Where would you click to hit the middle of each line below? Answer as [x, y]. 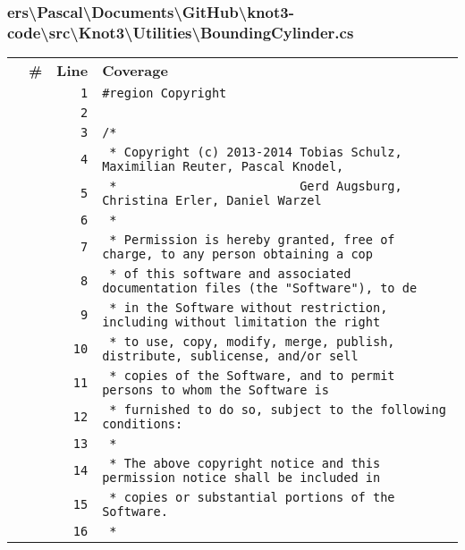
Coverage [135, 71]
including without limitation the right [241, 322]
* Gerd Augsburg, [256, 186]
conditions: [143, 424]
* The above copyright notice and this [245, 464]
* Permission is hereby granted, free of [252, 240]
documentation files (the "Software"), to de [260, 288]
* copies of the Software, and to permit [252, 376]
